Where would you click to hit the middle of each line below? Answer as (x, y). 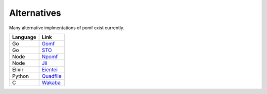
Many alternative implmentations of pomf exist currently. (67, 28)
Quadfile (52, 76)
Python (21, 76)
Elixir (18, 69)
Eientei (50, 69)
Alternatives (35, 13)
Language (24, 37)
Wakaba (51, 83)
